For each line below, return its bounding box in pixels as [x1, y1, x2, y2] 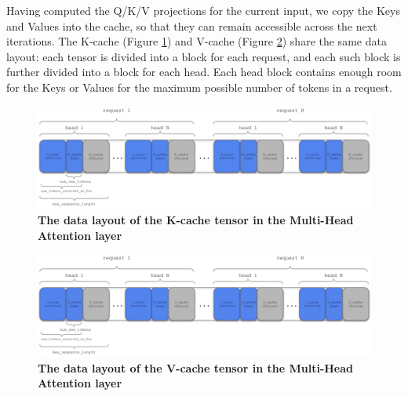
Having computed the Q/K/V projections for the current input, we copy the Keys [6, 2, 400, 18]
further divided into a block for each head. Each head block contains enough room [6, 64, 402, 80]
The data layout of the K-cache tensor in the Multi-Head [38, 212, 354, 227]
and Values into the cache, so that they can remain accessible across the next [6, 17, 377, 34]
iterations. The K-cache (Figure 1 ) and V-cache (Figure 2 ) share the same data [6, 33, 387, 49]
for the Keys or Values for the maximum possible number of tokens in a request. [6, 78, 392, 95]
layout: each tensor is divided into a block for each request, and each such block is [6, 48, 401, 64]
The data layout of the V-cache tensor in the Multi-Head [38, 359, 354, 376]
